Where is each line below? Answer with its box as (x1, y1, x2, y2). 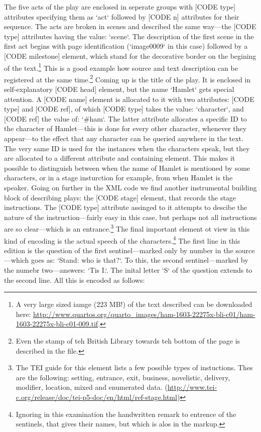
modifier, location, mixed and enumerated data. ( (16, 382, 168, 392)
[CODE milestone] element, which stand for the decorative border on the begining (4, 50, 256, 61)
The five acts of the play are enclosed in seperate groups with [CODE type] (4, 2, 236, 12)
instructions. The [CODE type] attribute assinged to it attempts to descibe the (4, 202, 247, 212)
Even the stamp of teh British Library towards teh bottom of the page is (16, 336, 240, 346)
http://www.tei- (167, 382, 217, 392)
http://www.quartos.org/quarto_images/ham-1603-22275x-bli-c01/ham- (33, 308, 255, 319)
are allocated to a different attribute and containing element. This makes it (4, 153, 235, 163)
